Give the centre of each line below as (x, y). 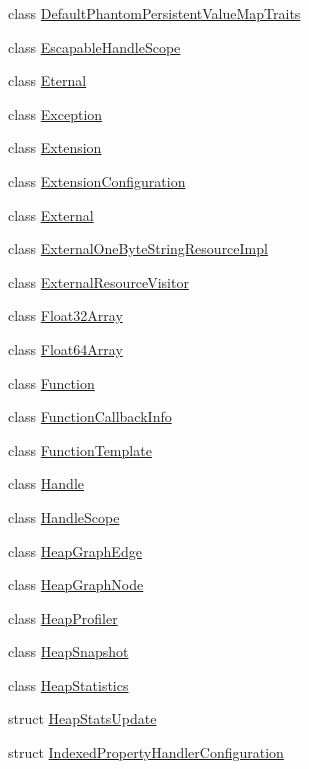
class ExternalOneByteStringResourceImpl (138, 248)
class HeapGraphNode (76, 584)
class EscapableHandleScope (94, 46)
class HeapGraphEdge (75, 550)
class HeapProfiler (63, 617)
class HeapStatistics (68, 684)
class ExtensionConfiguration (97, 180)
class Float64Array (65, 348)
